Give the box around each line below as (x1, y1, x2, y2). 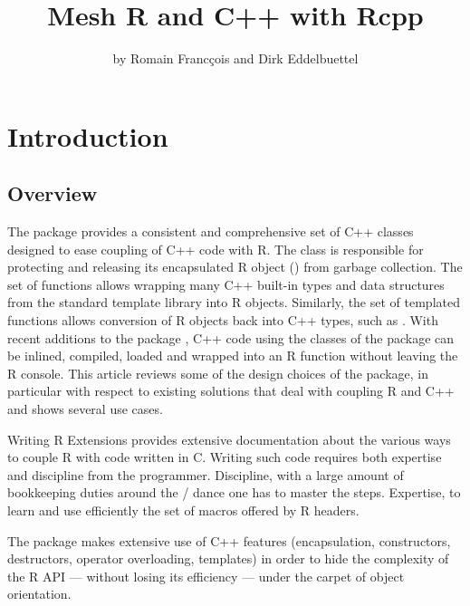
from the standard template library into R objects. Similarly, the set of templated (7, 293, 460, 312)
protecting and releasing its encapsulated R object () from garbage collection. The (7, 257, 463, 276)
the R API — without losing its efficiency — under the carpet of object (7, 566, 405, 585)
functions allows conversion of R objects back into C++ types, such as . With (7, 311, 438, 330)
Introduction (7, 117, 168, 154)
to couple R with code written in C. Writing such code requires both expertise (7, 447, 442, 467)
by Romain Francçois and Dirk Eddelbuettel (112, 49, 359, 68)
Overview (7, 179, 98, 207)
